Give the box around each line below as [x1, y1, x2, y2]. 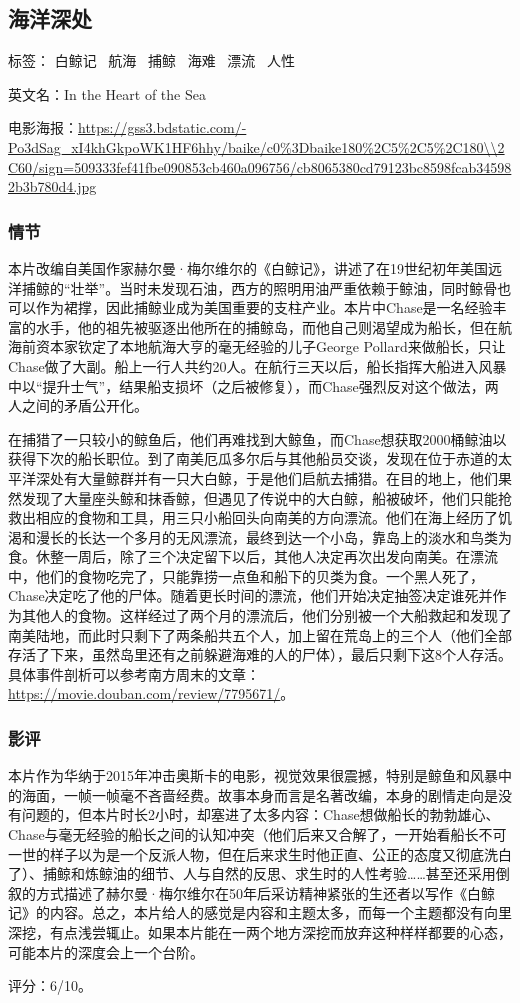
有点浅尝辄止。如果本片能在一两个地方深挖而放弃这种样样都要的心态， [49, 922, 512, 943]
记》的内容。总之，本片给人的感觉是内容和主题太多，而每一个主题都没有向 [8, 902, 498, 923]
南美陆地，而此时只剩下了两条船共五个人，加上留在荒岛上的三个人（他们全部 [8, 624, 512, 645]
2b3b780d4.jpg [8, 176, 97, 197]
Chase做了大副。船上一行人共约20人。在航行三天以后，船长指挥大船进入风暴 [8, 355, 507, 376]
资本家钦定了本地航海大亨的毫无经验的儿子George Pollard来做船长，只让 [35, 336, 506, 357]
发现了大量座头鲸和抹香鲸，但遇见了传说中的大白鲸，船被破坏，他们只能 [21, 487, 498, 508]
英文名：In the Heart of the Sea [8, 83, 206, 104]
